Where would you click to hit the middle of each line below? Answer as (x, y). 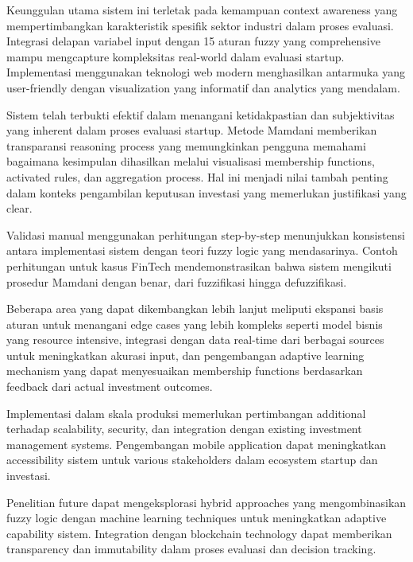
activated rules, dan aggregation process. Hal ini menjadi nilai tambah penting (197, 176)
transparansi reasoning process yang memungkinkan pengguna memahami (186, 145)
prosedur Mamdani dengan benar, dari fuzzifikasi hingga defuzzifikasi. (177, 281)
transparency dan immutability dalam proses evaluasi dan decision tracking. (191, 549)
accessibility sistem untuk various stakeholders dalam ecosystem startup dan (192, 460)
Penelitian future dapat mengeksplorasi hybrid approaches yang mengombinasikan (206, 502)
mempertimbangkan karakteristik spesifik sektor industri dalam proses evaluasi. (200, 25)
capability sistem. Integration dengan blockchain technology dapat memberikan (199, 533)
